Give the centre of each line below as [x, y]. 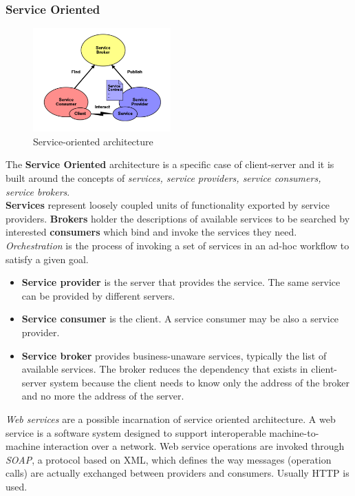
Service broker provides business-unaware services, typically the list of [174, 355]
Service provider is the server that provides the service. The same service [181, 282]
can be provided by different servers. [98, 295]
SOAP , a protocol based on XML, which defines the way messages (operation [169, 459]
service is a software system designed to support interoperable [136, 432]
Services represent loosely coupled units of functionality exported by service [168, 205]
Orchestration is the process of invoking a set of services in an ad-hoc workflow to [177, 246]
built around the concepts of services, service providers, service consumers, [163, 178]
